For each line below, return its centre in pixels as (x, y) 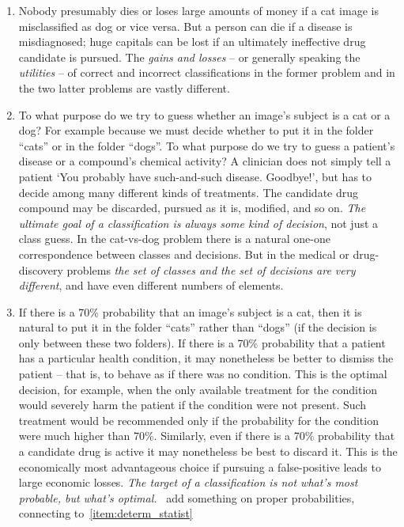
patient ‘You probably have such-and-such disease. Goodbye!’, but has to (195, 176)
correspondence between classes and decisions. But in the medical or (184, 254)
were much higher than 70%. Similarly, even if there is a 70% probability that (207, 436)
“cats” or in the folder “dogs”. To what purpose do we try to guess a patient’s (207, 145)
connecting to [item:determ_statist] (106, 513)
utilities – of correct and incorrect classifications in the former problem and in (207, 72)
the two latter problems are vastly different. (124, 87)
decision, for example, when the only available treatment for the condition (198, 389)
